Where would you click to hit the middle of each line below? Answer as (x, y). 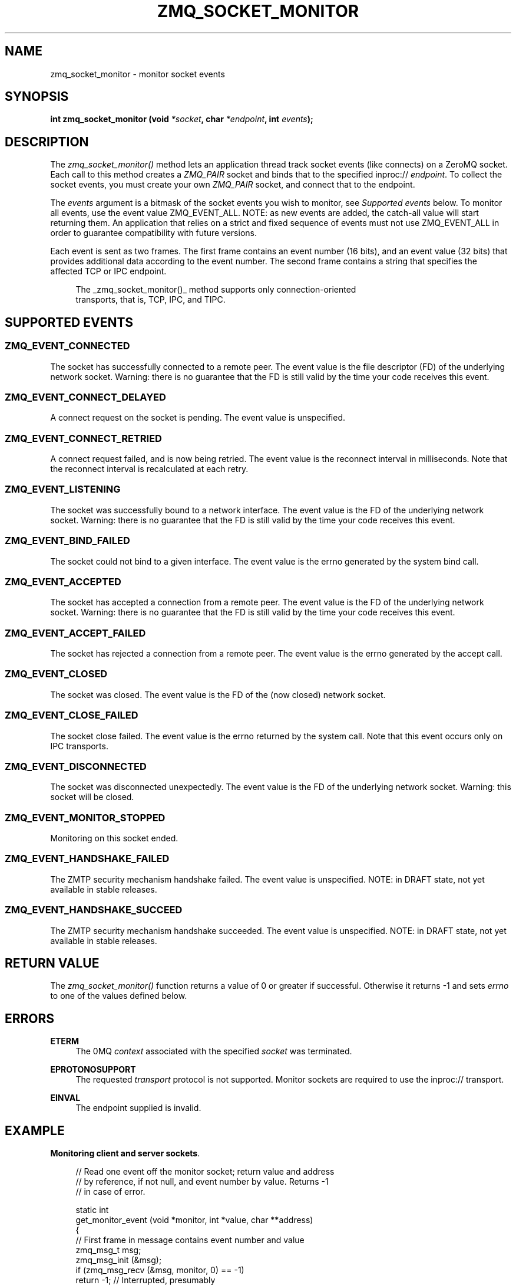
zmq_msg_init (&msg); (119, 1260)
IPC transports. (79, 746)
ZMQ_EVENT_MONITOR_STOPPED (85, 817)
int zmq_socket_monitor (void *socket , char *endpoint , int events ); (182, 119)
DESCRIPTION (47, 142)
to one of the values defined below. (119, 996)
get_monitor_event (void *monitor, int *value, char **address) (194, 1220)
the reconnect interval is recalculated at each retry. (149, 469)
